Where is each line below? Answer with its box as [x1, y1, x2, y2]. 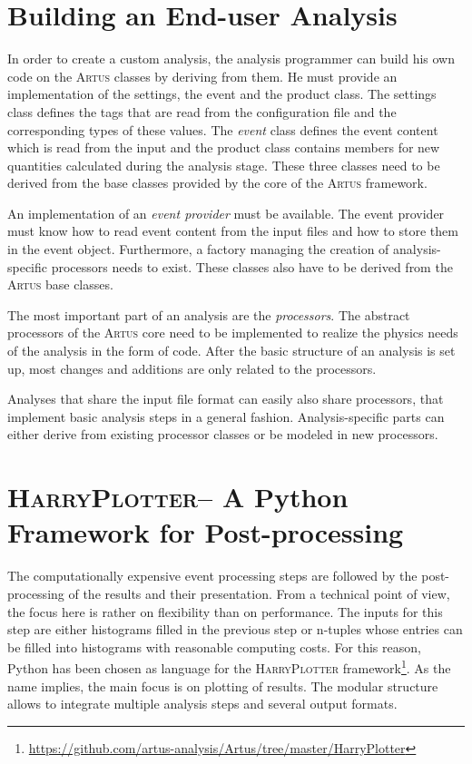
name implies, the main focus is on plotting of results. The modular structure [7, 676, 438, 695]
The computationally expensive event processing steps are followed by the [7, 566, 418, 585]
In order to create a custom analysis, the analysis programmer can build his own [7, 49, 456, 68]
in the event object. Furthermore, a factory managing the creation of [7, 240, 389, 259]
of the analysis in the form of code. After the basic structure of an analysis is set [7, 341, 456, 360]
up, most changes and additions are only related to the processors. [7, 358, 377, 377]
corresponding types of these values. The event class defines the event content [7, 120, 438, 139]
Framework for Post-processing [7, 514, 404, 551]
